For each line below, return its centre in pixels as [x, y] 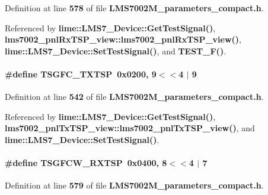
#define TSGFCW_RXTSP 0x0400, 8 [86, 163]
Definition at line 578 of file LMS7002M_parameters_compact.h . [134, 8]
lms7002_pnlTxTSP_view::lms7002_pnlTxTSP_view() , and [130, 128]
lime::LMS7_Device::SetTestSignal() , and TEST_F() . [116, 51]
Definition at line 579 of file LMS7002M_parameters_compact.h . [134, 185]
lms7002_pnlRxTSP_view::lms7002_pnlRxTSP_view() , [123, 39]
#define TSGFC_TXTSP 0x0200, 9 [81, 74]
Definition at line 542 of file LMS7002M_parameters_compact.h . [134, 97]
